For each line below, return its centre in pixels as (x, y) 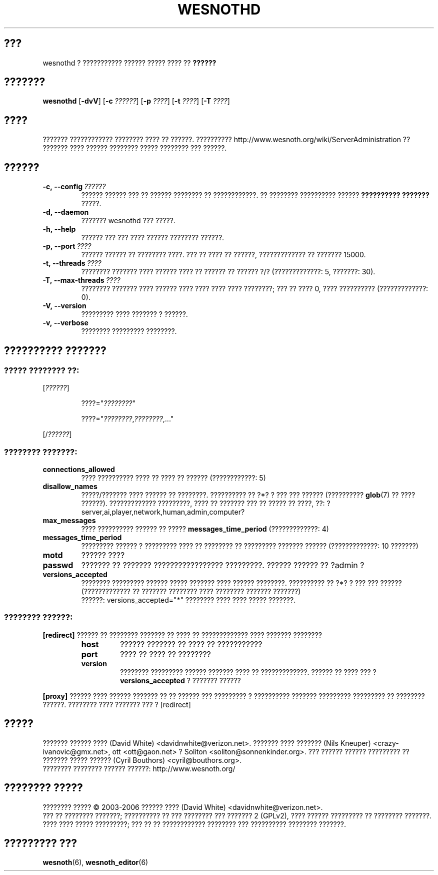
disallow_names (70, 487)
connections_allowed (79, 470)
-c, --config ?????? (74, 187)
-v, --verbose (65, 323)
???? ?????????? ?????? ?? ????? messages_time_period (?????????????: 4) (205, 529)
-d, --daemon (66, 212)
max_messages (69, 521)
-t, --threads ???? (72, 263)
